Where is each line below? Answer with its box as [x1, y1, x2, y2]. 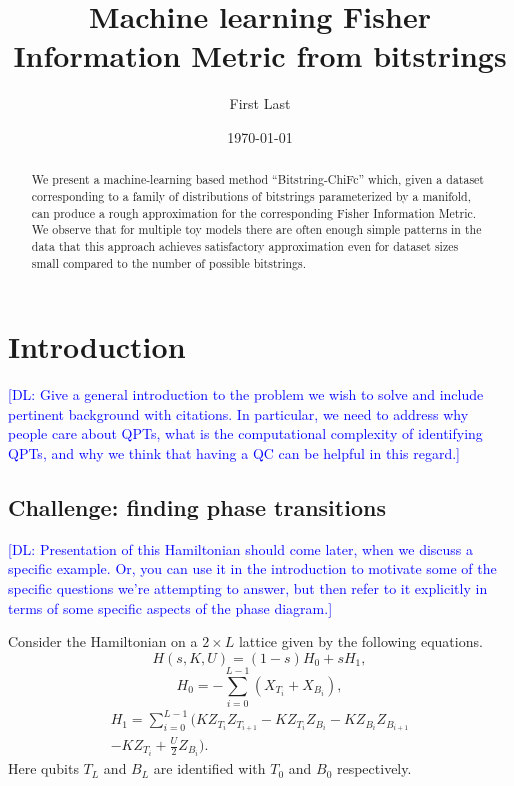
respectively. [336, 758, 412, 779]
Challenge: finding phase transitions [8, 491, 386, 522]
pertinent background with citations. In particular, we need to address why [8, 403, 469, 424]
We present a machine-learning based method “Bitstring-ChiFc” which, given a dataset [31, 171, 484, 188]
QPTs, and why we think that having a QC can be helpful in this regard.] [8, 442, 460, 463]
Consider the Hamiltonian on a [8, 631, 198, 652]
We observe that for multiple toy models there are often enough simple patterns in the [31, 221, 482, 238]
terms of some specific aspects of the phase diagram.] [8, 597, 333, 618]
